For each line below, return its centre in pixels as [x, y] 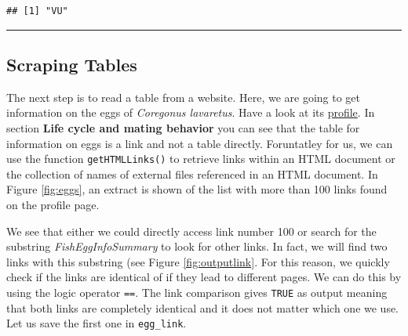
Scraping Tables [72, 64]
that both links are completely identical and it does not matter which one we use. [203, 307]
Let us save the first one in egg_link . [97, 323]
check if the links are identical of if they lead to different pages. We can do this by [204, 277]
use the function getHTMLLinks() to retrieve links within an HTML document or [201, 159]
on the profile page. [53, 205]
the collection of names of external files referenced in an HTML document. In [192, 173]
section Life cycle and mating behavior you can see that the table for [183, 127]
